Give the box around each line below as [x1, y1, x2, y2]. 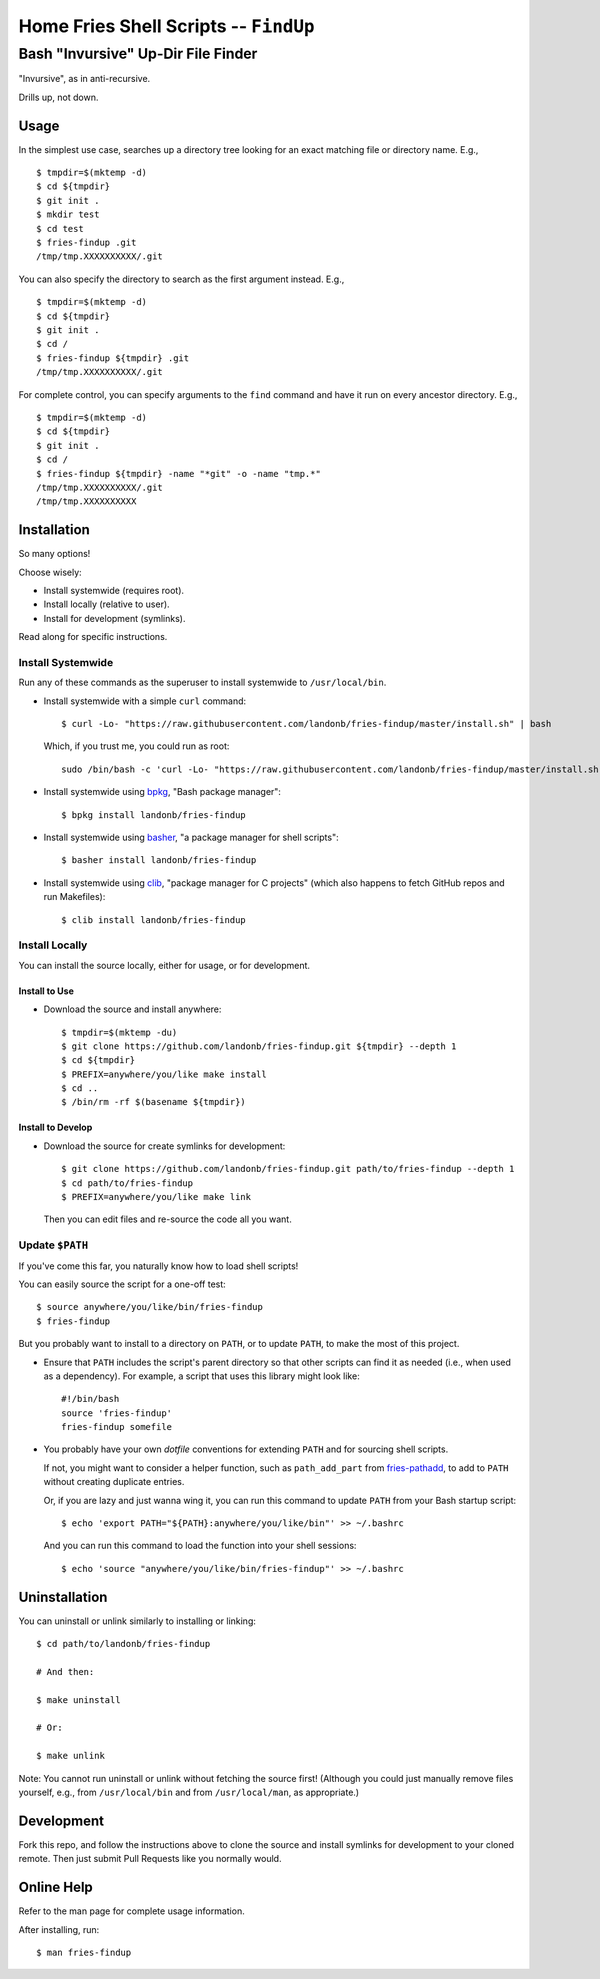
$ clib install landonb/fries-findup [61, 914, 247, 925]
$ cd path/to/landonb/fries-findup [36, 1638, 211, 1650]
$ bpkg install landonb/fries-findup [61, 809, 247, 820]
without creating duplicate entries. [43, 1476, 185, 1488]
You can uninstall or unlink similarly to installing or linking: [18, 1615, 257, 1627]
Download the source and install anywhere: [43, 1003, 222, 1015]
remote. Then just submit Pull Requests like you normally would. [18, 1853, 282, 1865]
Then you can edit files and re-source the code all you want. [43, 1213, 292, 1225]
